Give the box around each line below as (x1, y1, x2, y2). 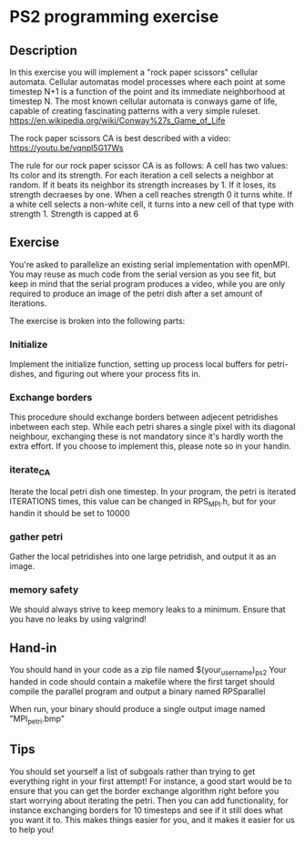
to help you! (9, 824, 55, 835)
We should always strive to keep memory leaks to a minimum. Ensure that (9, 604, 286, 615)
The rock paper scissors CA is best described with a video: (9, 133, 231, 143)
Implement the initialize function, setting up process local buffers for (9, 359, 266, 370)
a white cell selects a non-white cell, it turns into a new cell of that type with (9, 198, 294, 209)
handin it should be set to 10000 (9, 507, 130, 518)
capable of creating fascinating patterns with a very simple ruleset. (9, 106, 261, 116)
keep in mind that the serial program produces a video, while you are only (9, 278, 286, 289)
